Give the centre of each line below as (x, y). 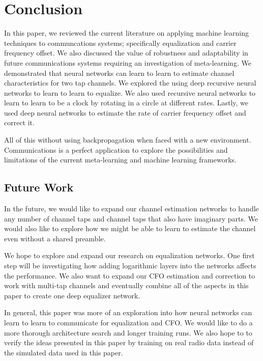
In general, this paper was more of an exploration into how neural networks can (128, 312)
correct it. (19, 122)
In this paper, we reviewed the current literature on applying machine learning (127, 33)
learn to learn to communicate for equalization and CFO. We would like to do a (128, 322)
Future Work (39, 187)
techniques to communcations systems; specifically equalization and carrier (120, 43)
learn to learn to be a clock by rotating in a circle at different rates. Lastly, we (126, 103)
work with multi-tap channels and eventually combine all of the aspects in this (126, 285)
